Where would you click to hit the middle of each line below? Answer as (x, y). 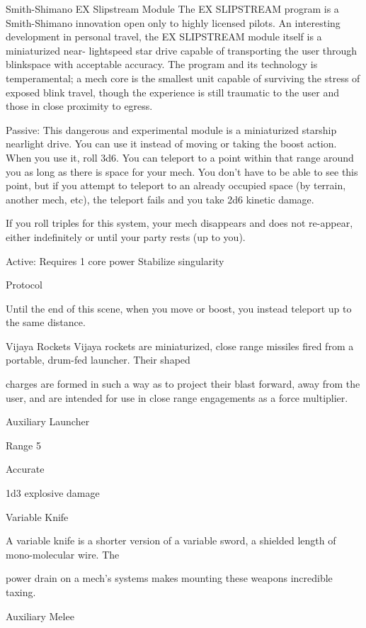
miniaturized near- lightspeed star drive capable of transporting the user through (182, 50)
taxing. (21, 592)
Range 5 (23, 445)
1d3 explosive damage (53, 493)
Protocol (24, 285)
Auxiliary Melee (40, 616)
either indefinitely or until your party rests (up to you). (126, 236)
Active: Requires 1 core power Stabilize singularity (115, 260)
